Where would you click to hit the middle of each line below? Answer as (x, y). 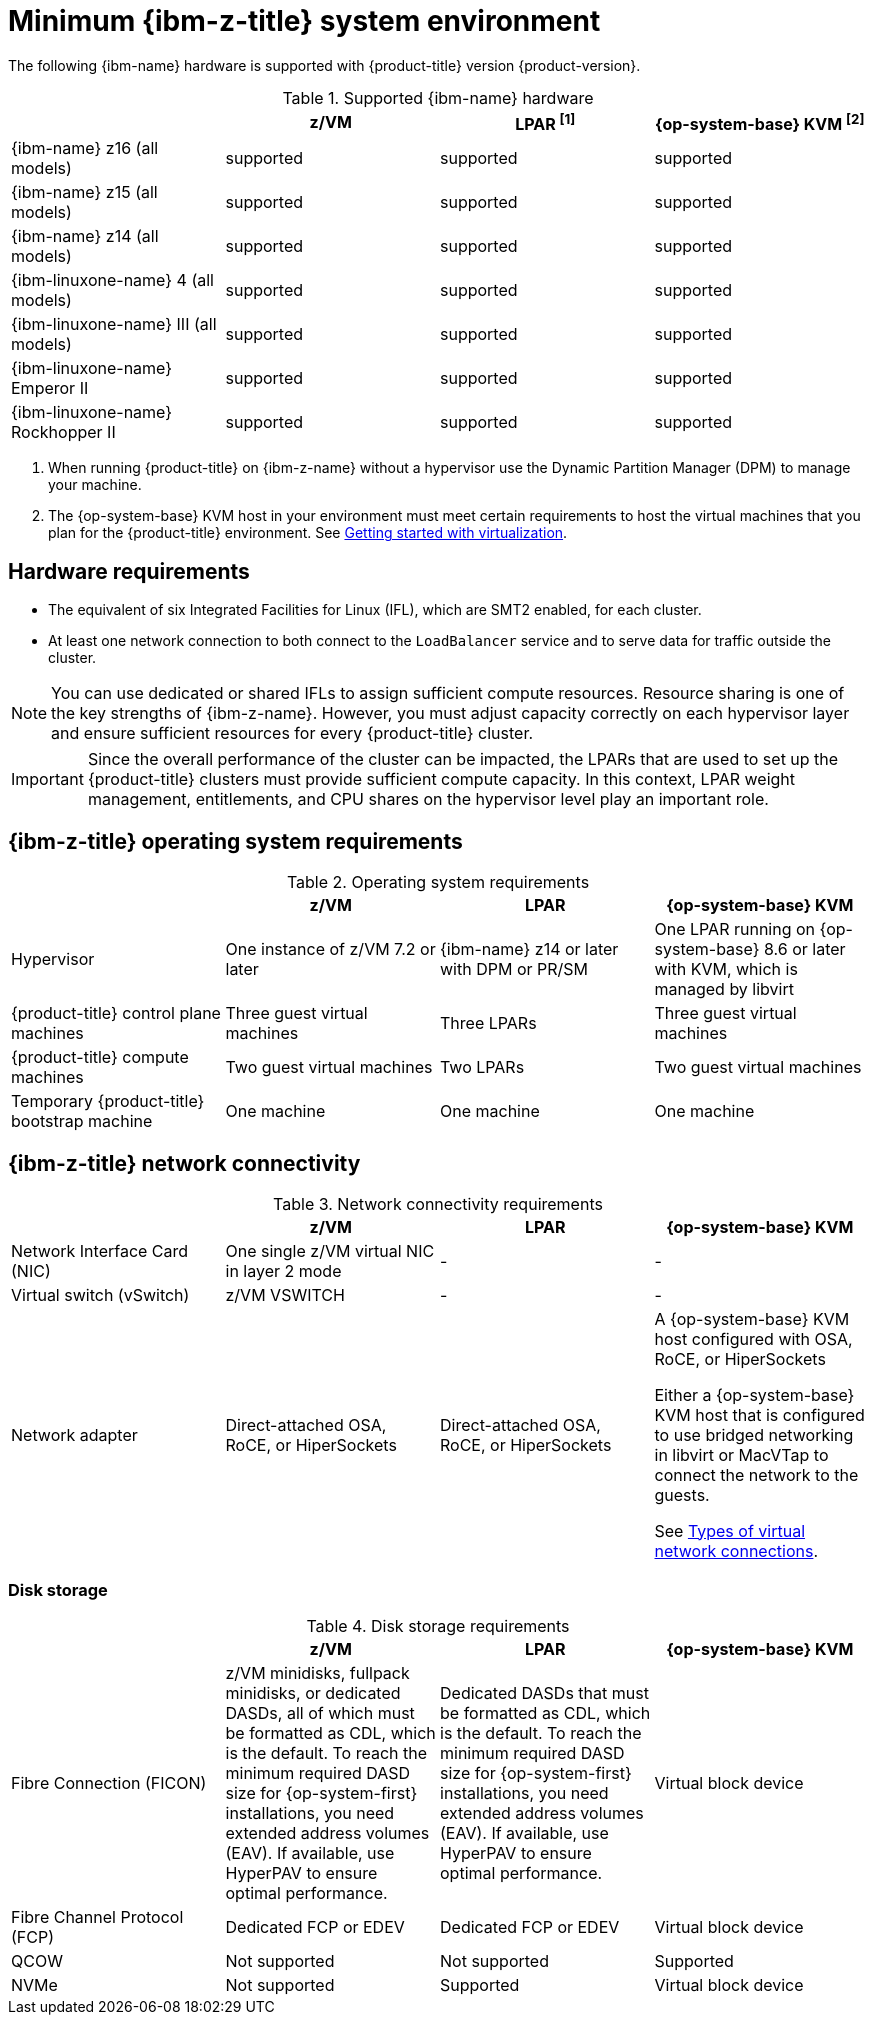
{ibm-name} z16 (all (85, 148)
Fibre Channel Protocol (97, 1917)
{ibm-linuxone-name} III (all (114, 324)
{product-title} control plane (116, 1012)
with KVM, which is (726, 968)
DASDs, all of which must (320, 1713)
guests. (682, 1494)
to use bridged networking (754, 1434)
